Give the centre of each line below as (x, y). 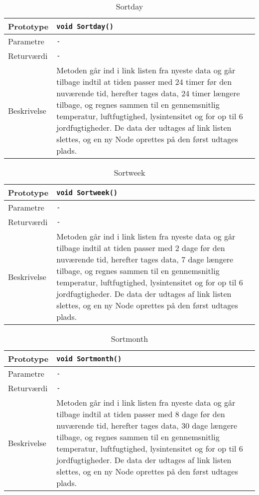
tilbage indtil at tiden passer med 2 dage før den (141, 248)
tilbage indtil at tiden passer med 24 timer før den (144, 82)
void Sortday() (85, 26)
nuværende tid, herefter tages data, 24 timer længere (148, 93)
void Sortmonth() (89, 359)
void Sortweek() (87, 192)
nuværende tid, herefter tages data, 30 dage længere (147, 425)
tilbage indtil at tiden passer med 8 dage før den (141, 414)
